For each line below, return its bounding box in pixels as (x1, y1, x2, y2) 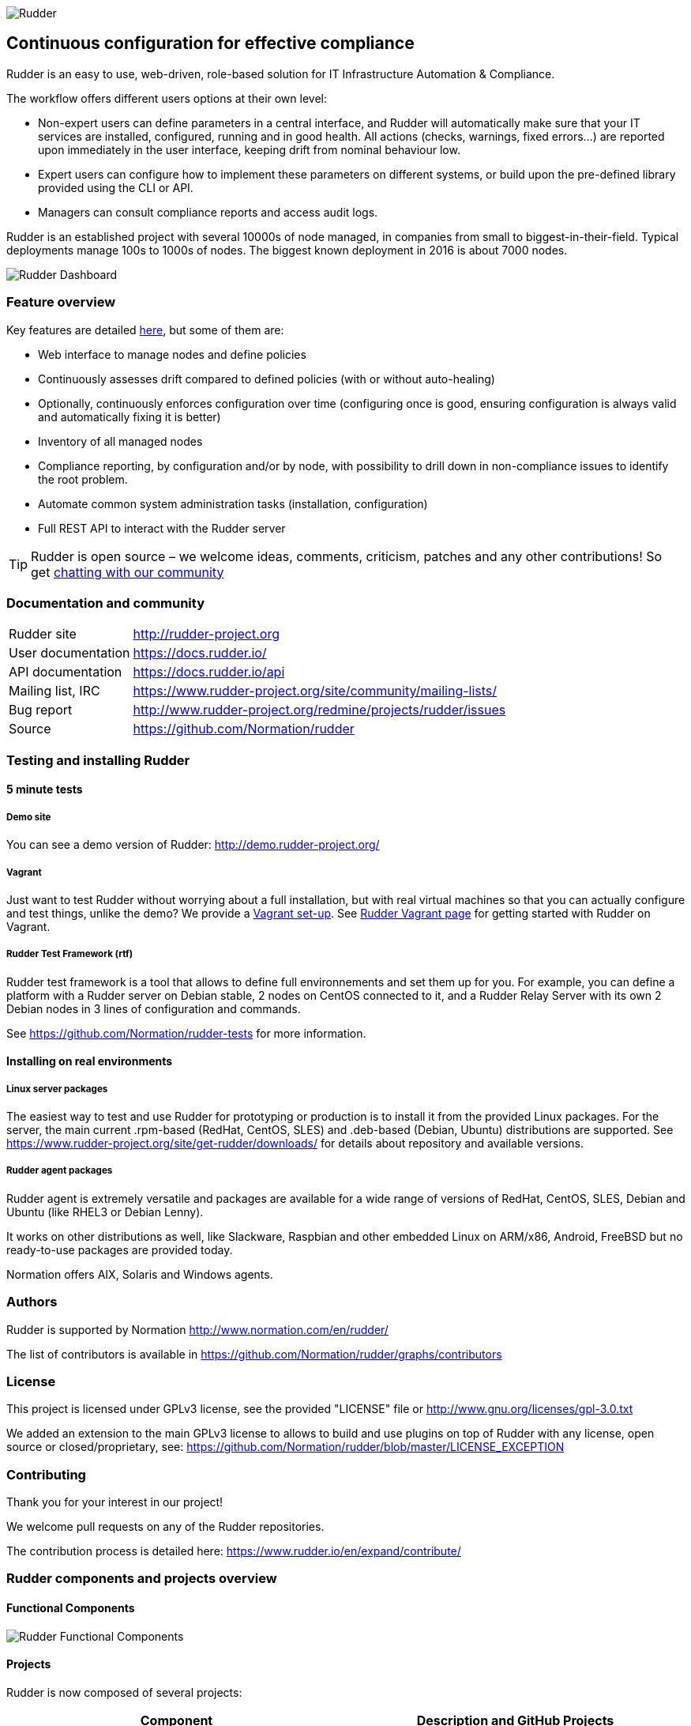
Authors (6, 1294, 58, 1310)
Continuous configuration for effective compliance (6, 33, 415, 54)
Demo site (6, 811, 51, 823)
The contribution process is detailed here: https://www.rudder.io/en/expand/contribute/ (6, 1544, 461, 1558)
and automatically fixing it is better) (38, 409, 221, 424)
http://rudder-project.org (133, 626, 280, 643)
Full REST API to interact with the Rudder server (38, 521, 286, 535)
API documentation (9, 664, 122, 680)
